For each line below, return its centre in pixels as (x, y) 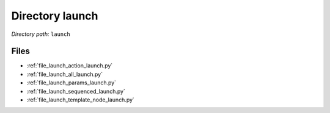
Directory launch (55, 16)
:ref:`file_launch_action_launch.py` (70, 66)
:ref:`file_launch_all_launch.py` (65, 74)
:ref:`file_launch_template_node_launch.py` (80, 100)
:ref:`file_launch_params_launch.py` (71, 83)
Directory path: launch (41, 34)
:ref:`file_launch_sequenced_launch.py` (76, 91)
